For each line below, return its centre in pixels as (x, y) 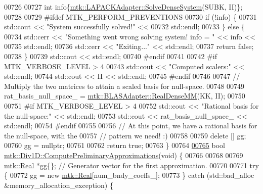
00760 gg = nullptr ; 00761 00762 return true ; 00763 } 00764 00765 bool (115, 145)
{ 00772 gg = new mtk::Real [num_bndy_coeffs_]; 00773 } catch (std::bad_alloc (129, 175)
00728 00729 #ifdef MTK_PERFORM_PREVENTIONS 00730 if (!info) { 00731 (130, 16)
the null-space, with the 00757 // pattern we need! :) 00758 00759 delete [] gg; (125, 135)
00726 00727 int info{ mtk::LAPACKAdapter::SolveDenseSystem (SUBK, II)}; (123, 7)
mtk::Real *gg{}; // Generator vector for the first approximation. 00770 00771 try (131, 165)
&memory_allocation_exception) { (59, 185)
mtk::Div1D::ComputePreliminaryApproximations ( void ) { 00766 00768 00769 (124, 155)
